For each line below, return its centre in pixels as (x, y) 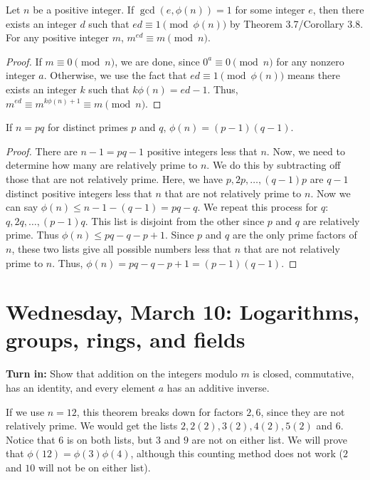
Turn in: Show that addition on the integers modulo (122, 374)
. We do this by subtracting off (274, 165)
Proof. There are (42, 151)
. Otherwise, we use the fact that (115, 75)
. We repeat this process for (258, 207)
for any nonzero (310, 61)
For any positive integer (58, 37)
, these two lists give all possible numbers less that (122, 248)
